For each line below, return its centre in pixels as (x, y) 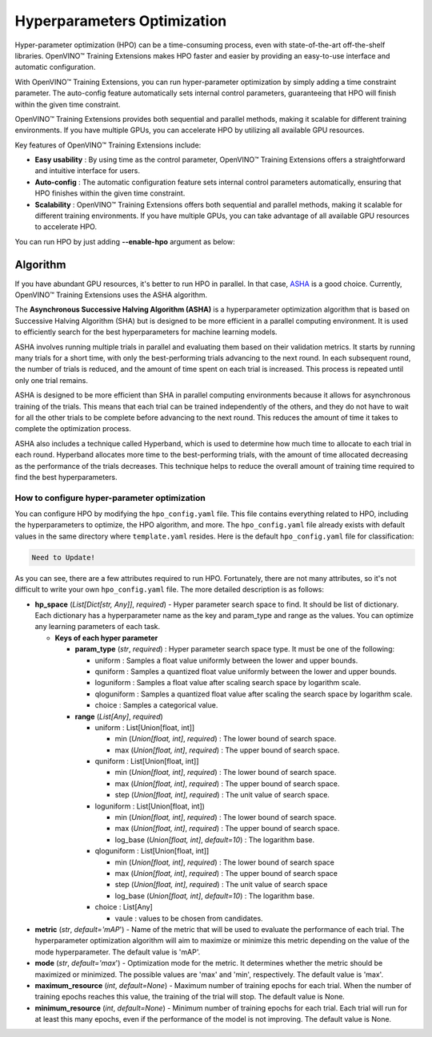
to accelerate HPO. (66, 227)
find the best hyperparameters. (66, 477)
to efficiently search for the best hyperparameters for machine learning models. (146, 332)
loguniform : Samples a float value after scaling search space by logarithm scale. (228, 683)
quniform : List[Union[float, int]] (147, 761)
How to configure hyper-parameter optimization (110, 498)
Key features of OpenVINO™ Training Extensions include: (108, 145)
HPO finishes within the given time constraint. (110, 193)
